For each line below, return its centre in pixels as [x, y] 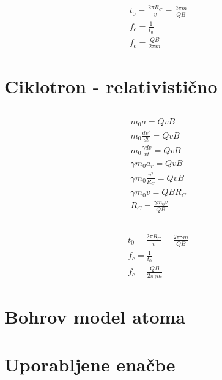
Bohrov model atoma [95, 316]
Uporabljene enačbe [90, 364]
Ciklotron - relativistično [111, 86]
